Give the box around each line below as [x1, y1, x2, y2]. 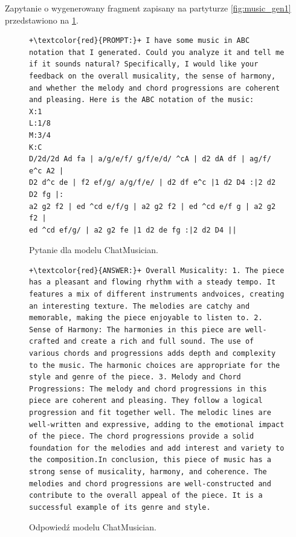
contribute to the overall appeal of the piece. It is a [29, 491, 263, 500]
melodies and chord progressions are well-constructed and [29, 479, 271, 488]
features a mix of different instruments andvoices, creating [29, 290, 285, 299]
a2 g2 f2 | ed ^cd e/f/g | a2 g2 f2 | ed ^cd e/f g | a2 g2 [29, 202, 276, 211]
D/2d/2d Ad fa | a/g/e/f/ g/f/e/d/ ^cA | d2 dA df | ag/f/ [29, 155, 271, 164]
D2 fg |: [29, 190, 64, 199]
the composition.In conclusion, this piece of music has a [29, 455, 271, 465]
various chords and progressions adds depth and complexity [29, 349, 276, 358]
